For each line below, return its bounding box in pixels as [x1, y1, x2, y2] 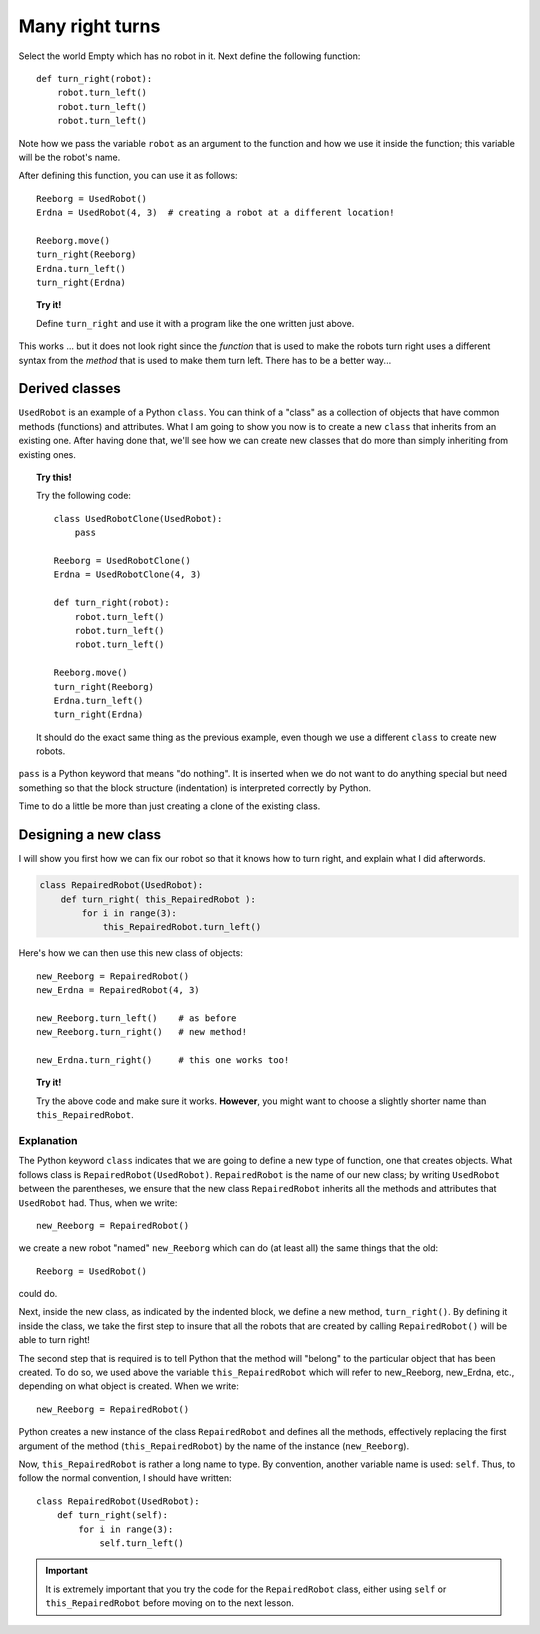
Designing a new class [18, 826, 162, 844]
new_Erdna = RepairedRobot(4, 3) [36, 985, 200, 996]
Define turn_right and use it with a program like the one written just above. [36, 317, 355, 329]
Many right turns [18, 15, 161, 37]
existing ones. [18, 448, 77, 460]
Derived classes [18, 380, 121, 397]
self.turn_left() [99, 1537, 185, 1549]
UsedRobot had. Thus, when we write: [18, 1196, 178, 1209]
